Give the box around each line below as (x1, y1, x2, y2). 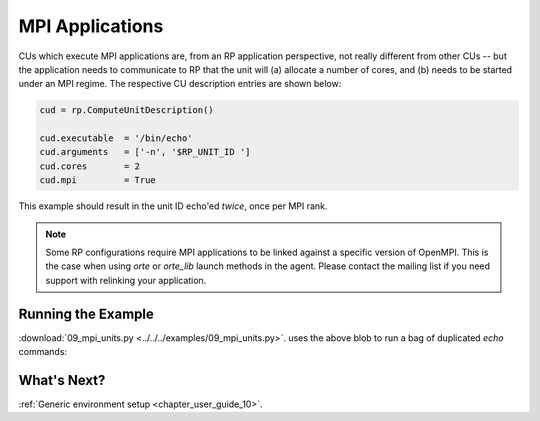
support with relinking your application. (45, 274, 207, 286)
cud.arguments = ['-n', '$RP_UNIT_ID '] (39, 146, 251, 158)
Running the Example (18, 305, 155, 322)
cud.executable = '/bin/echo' (39, 133, 194, 144)
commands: (18, 346, 68, 358)
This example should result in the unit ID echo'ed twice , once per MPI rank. (18, 200, 328, 212)
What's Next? (18, 371, 106, 389)
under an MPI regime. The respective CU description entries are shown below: (18, 78, 342, 90)
